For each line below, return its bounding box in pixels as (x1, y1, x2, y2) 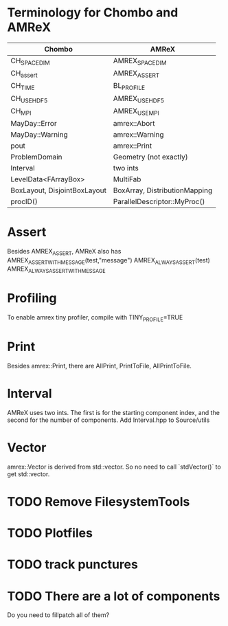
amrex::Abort (113, 118, 155, 128)
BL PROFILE (113, 81, 146, 92)
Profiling (7, 291, 57, 306)
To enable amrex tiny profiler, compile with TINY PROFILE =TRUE (7, 313, 183, 323)
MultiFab (113, 174, 141, 183)
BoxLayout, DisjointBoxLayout (10, 186, 106, 195)
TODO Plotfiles (7, 526, 93, 541)
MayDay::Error (10, 118, 57, 128)
